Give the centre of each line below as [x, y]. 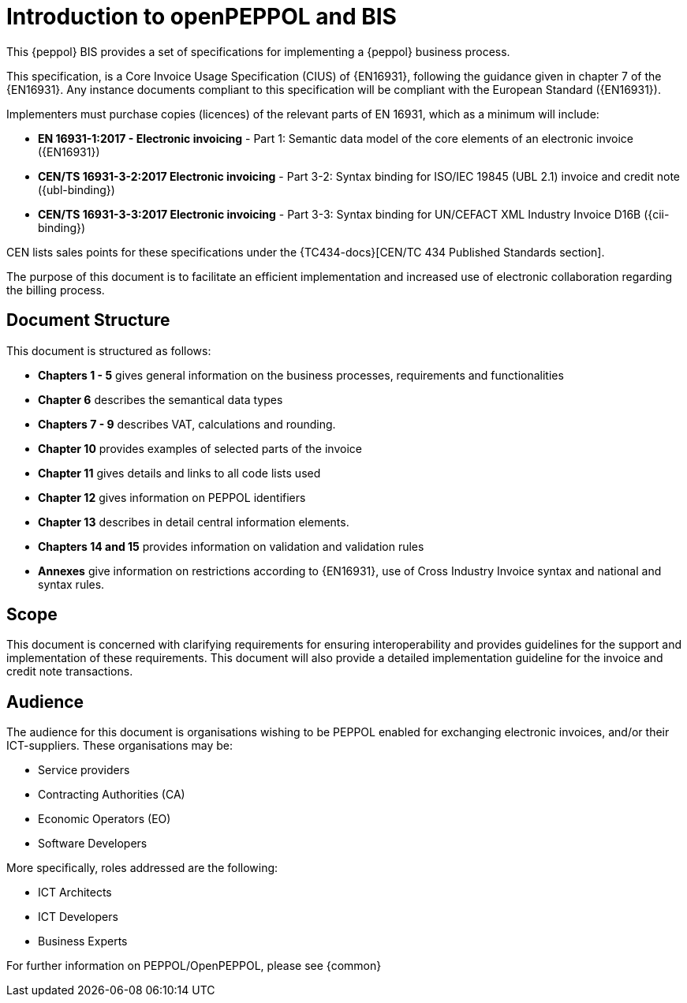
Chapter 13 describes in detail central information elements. [194, 522]
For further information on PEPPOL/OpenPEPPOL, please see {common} [194, 966]
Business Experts [83, 941]
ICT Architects [75, 893]
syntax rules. [71, 584]
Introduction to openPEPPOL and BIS [202, 17]
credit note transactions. [70, 672]
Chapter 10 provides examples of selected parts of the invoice [200, 448]
